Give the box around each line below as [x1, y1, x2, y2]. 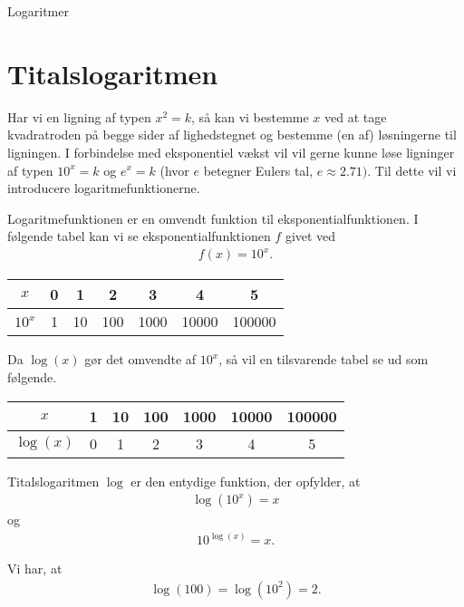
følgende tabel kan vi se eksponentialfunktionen [7, 226, 271, 246]
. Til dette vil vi [367, 160, 457, 179]
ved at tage [324, 107, 387, 126]
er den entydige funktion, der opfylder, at [130, 471, 361, 490]
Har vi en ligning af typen [7, 107, 151, 126]
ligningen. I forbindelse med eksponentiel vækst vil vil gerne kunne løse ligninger [7, 142, 455, 161]
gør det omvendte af [84, 350, 197, 369]
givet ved [285, 226, 336, 246]
